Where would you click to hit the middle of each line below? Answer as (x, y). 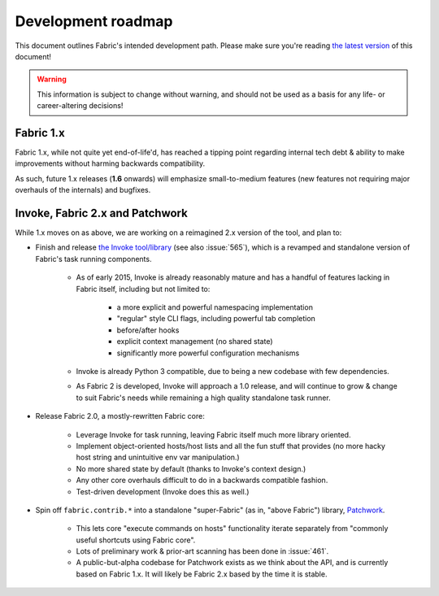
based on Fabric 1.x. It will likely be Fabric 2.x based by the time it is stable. (202, 574)
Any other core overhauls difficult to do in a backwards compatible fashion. (202, 481)
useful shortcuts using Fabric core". (136, 540)
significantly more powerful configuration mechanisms (208, 353)
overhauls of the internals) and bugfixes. (83, 190)
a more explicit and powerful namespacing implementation (215, 307)
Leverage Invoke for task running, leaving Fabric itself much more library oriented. (213, 434)
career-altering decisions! (80, 106)
